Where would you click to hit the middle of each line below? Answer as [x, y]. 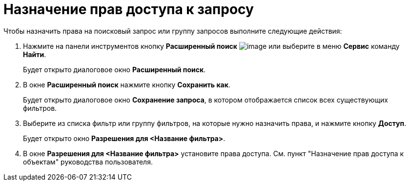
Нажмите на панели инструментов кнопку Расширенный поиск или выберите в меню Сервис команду [211, 46]
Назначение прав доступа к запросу [129, 9]
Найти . [35, 54]
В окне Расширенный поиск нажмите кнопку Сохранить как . [127, 84]
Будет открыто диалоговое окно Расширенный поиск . [114, 69]
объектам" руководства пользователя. [88, 162]
